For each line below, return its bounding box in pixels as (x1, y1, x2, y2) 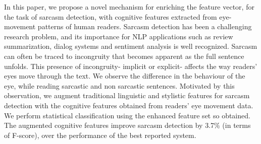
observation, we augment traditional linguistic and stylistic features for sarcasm (4, 90, 250, 101)
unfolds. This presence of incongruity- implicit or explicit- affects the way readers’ (4, 60, 257, 71)
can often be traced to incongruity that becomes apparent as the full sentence (4, 50, 244, 61)
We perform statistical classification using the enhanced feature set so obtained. (4, 110, 250, 120)
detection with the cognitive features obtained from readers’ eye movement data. (4, 100, 253, 110)
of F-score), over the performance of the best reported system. (4, 129, 196, 140)
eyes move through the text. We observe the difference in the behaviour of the (4, 70, 245, 81)
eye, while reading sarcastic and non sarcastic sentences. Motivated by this (4, 80, 235, 91)
